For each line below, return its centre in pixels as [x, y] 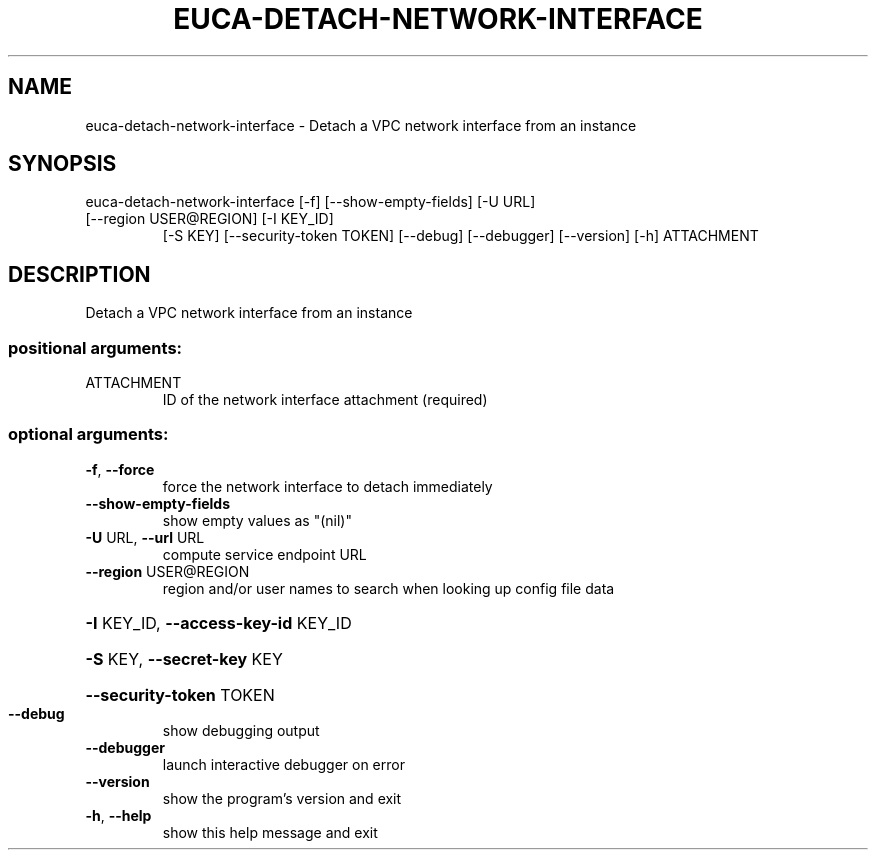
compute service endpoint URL [264, 554]
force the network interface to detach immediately [327, 486]
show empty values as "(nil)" [257, 520]
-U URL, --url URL [145, 537]
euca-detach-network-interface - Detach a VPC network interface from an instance [361, 125]
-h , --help [118, 815]
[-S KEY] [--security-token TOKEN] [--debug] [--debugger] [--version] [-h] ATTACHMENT [460, 236]
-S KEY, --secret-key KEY [184, 658]
